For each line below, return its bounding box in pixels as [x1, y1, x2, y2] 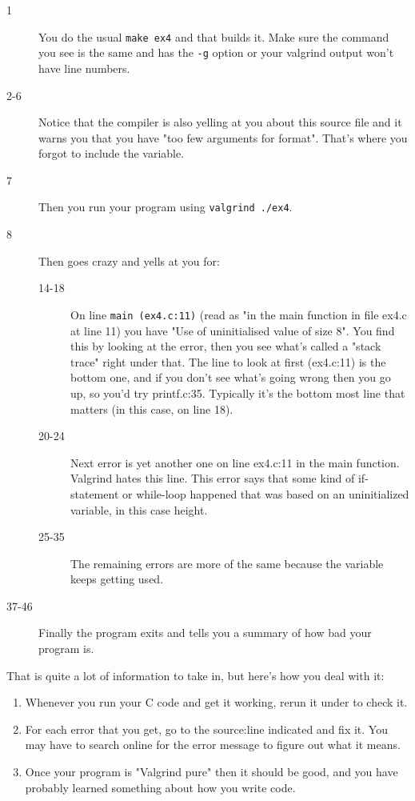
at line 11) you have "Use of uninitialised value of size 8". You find [70, 322, 395, 338]
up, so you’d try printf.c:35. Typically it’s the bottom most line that [70, 384, 405, 401]
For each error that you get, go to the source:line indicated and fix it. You [25, 720, 388, 737]
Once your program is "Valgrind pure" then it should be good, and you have [25, 763, 398, 780]
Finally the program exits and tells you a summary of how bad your [38, 624, 372, 641]
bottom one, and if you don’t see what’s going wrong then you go [70, 369, 391, 386]
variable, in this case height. [70, 501, 208, 518]
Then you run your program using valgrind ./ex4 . [38, 198, 293, 215]
